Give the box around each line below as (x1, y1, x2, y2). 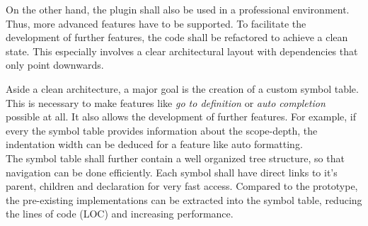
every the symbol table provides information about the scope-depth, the (6, 123, 318, 137)
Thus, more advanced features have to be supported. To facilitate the (6, 16, 306, 30)
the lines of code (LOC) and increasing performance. (6, 206, 234, 221)
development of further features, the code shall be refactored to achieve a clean (6, 30, 348, 45)
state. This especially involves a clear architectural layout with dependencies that (6, 43, 358, 58)
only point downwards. (6, 57, 104, 72)
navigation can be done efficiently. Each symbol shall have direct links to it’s (6, 164, 338, 179)
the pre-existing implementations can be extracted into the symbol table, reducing (6, 192, 362, 207)
